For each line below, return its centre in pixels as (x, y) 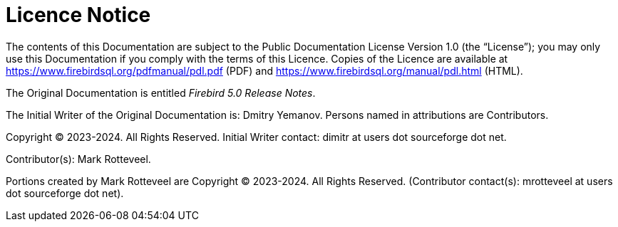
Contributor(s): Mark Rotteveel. (78, 159)
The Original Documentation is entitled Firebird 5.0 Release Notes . (161, 93)
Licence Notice (78, 15)
